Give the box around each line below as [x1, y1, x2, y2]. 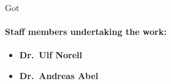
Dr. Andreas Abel [19, 69, 99, 82]
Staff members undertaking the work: [5, 25, 167, 38]
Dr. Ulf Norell [19, 48, 83, 61]
